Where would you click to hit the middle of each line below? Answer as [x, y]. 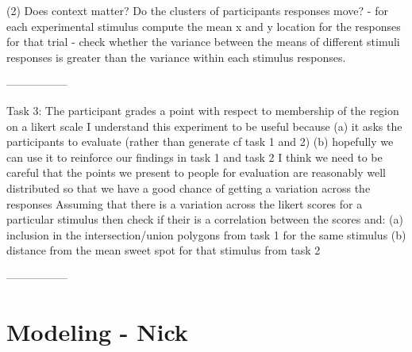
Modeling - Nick [97, 331]
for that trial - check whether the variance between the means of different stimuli [203, 42]
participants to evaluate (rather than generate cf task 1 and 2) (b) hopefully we [200, 142]
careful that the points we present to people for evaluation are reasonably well [196, 172]
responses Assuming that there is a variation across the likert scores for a [185, 203]
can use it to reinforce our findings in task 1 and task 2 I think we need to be [194, 157]
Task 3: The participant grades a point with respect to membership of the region [203, 110]
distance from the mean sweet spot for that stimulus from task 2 [164, 250]
